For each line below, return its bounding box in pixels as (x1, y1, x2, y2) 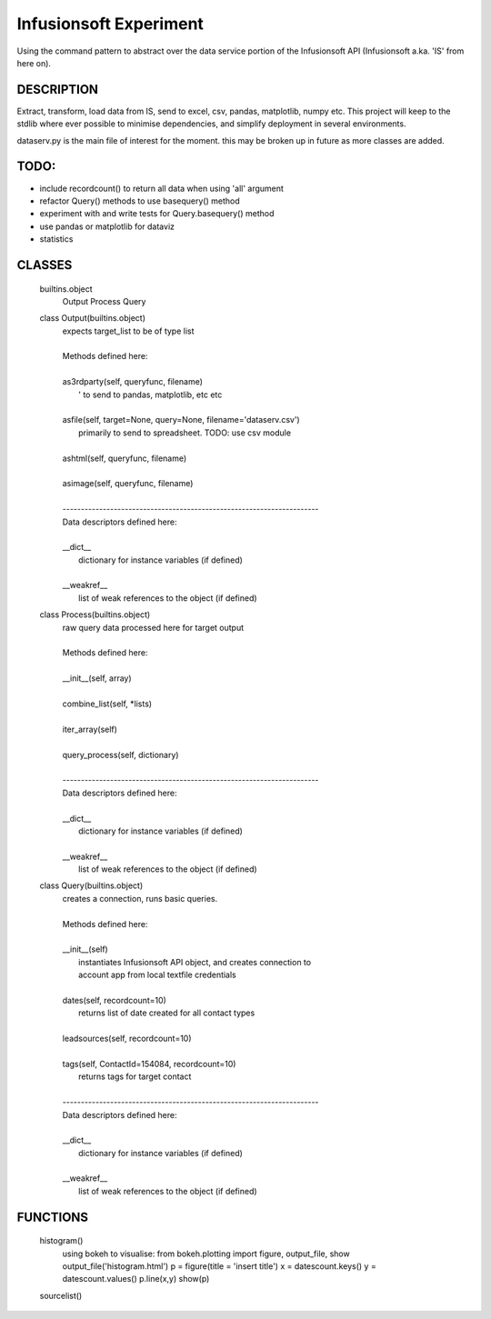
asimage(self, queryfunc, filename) (62, 478, 194, 489)
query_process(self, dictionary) (62, 749, 179, 760)
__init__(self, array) (62, 673, 132, 684)
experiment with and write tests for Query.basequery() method (39, 208, 275, 219)
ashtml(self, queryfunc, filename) (62, 453, 187, 464)
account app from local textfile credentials (78, 969, 236, 981)
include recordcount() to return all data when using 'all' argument (39, 183, 284, 194)
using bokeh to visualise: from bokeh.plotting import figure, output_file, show (62, 1248, 350, 1259)
